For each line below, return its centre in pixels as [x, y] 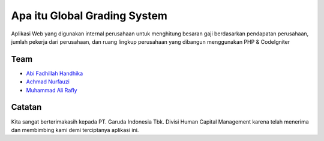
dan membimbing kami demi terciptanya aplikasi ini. [75, 130]
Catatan [26, 107]
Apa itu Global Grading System [89, 16]
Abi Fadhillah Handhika [55, 73]
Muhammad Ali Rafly [52, 90]
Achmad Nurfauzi [48, 82]
